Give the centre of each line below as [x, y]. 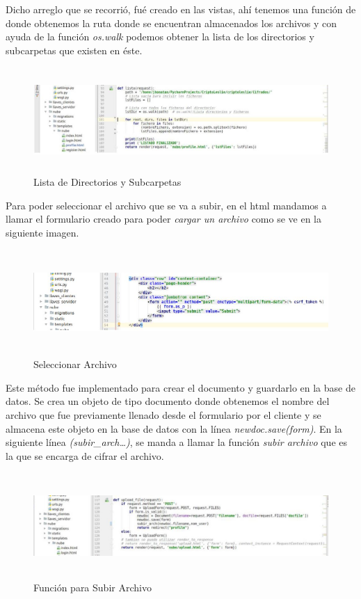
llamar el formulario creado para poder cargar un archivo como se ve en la [164, 219]
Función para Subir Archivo [93, 588]
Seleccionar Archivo [75, 364]
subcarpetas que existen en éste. [74, 50]
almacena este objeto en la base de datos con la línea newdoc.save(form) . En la [174, 428]
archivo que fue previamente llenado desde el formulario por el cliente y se [163, 415]
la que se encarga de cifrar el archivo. [85, 455]
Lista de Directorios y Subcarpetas [107, 182]
